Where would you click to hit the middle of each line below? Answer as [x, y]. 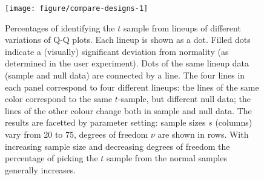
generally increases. [41, 169]
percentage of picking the [51, 158]
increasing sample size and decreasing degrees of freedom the [117, 146]
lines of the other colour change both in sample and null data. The [128, 110]
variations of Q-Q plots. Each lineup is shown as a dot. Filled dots [128, 40]
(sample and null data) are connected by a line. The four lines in [125, 75]
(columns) [234, 122]
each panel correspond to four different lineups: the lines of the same [132, 87]
